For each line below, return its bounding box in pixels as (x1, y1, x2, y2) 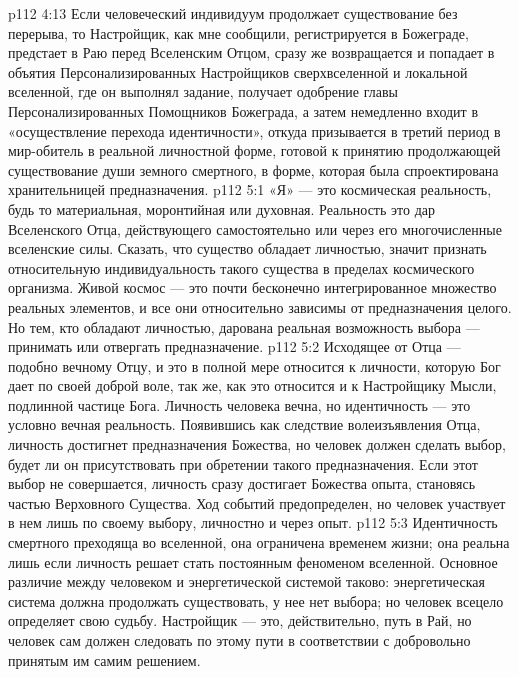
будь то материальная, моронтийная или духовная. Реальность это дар (8, 198, 435, 219)
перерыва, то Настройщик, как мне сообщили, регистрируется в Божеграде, (8, 22, 469, 43)
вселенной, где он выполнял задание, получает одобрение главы (8, 81, 398, 102)
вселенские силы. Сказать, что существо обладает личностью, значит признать (8, 238, 487, 259)
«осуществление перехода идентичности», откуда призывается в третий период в (8, 120, 501, 141)
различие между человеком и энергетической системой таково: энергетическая (8, 571, 485, 592)
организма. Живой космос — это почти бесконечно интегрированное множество (8, 277, 497, 298)
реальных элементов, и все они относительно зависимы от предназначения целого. (8, 296, 512, 317)
